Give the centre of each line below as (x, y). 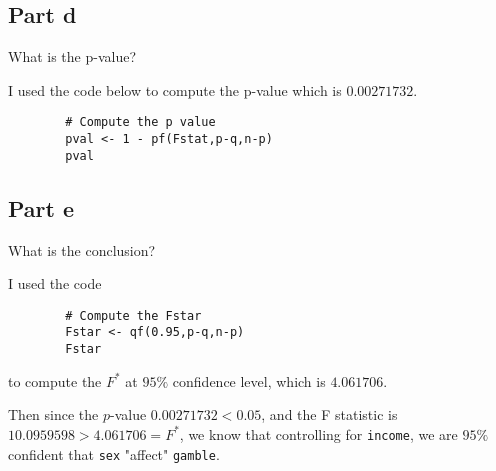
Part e (41, 207)
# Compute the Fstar (133, 315)
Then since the (53, 414)
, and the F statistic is (329, 414)
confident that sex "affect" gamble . (114, 453)
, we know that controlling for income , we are (318, 433)
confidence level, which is (249, 380)
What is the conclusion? (82, 249)
